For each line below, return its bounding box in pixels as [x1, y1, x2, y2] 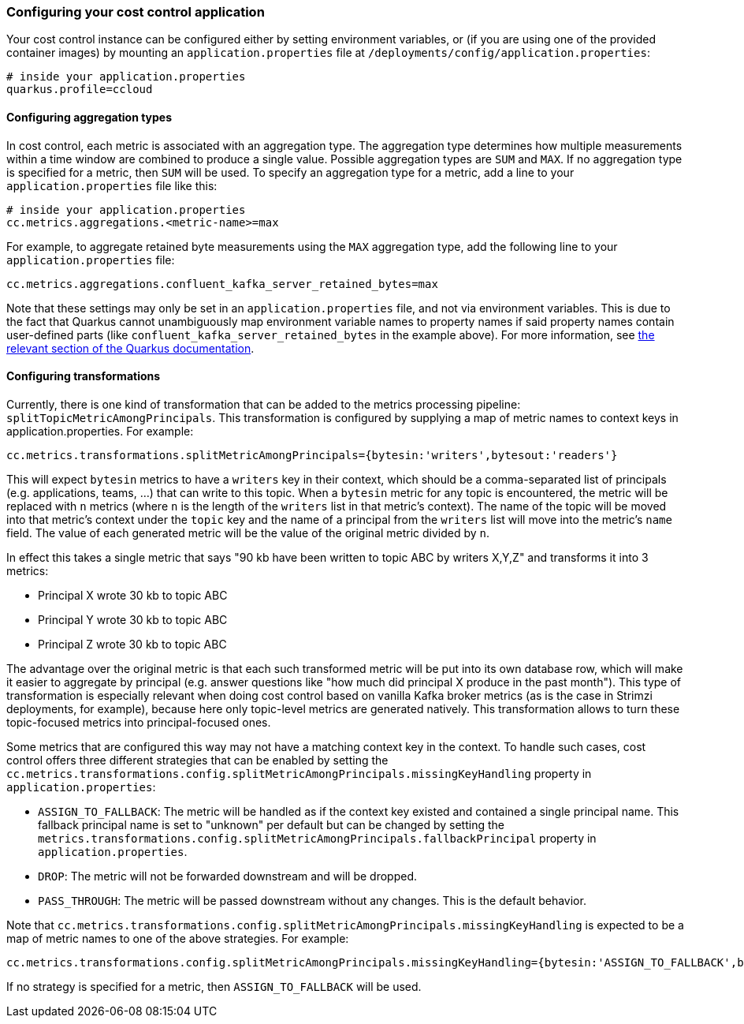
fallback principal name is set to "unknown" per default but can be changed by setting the [38, 817, 504, 832]
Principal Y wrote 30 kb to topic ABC [38, 612, 228, 626]
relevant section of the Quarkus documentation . [6, 341, 255, 355]
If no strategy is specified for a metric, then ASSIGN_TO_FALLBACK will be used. [6, 979, 422, 993]
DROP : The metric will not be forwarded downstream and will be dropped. [38, 869, 418, 883]
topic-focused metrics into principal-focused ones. [6, 715, 271, 729]
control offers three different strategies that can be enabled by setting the [6, 753, 389, 767]
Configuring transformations [6, 369, 161, 383]
